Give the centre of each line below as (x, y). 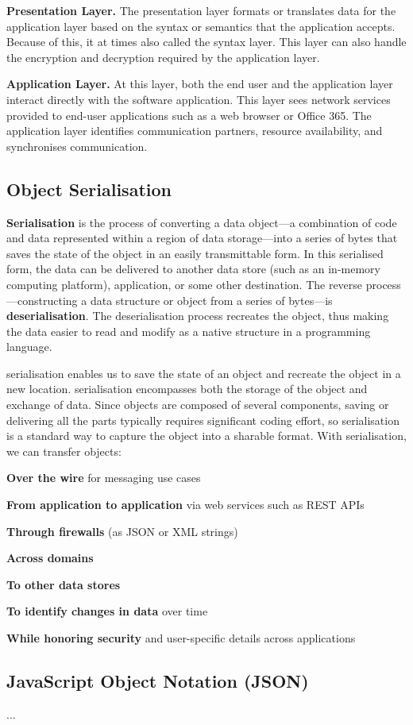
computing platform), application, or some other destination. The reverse (185, 284)
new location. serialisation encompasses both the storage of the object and (187, 389)
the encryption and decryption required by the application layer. (163, 57)
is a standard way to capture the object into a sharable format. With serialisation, (206, 436)
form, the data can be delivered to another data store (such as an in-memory (193, 269)
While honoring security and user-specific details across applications (181, 638)
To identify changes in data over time (107, 611)
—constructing (42, 300)
